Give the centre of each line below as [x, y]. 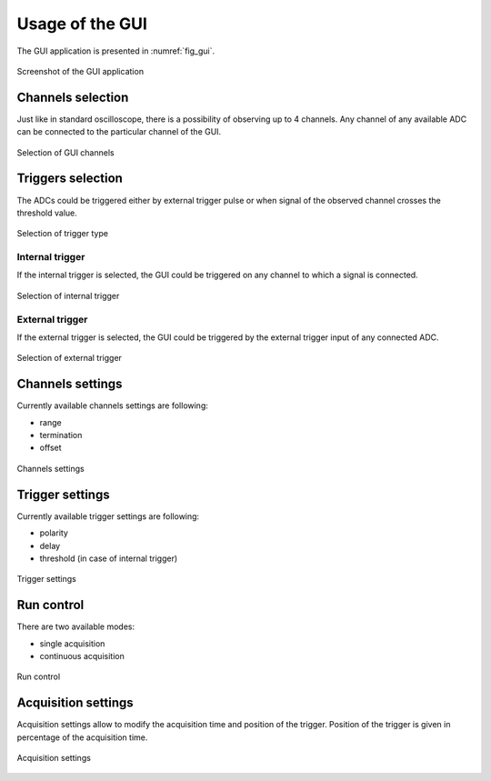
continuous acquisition [82, 656]
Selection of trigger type [63, 234]
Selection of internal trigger [68, 295]
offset [51, 448]
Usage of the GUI [82, 24]
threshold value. [47, 213]
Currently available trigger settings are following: [108, 516]
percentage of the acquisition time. [82, 737]
